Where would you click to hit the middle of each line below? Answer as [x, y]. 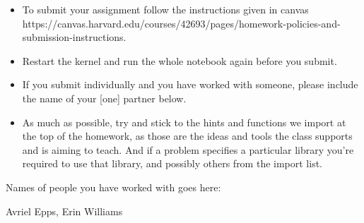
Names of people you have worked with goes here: [113, 187]
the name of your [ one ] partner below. [104, 98]
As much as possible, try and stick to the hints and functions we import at [184, 122]
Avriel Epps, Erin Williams [64, 211]
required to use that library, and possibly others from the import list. [172, 163]
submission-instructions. [74, 37]
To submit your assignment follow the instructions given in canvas [165, 9]
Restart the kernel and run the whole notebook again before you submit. [180, 60]
